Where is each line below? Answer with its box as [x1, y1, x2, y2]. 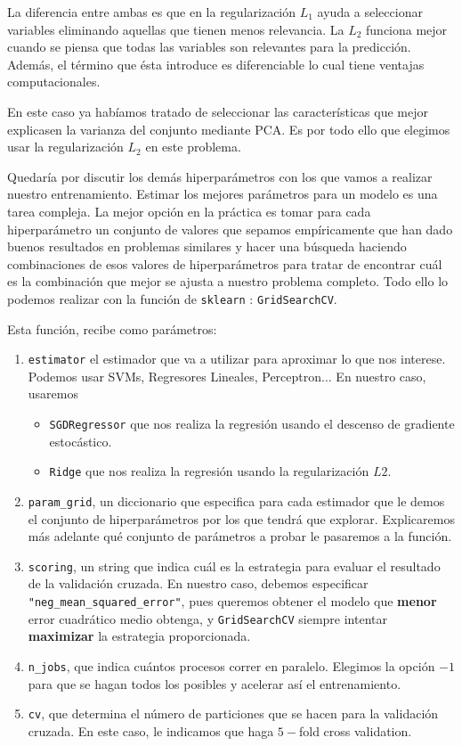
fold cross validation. [298, 721, 412, 740]
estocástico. [49, 431, 112, 450]
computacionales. [7, 72, 101, 91]
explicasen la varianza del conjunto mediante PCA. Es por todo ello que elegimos [7, 119, 450, 138]
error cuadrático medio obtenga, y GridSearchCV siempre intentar [28, 609, 387, 627]
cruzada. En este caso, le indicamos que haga [28, 721, 274, 740]
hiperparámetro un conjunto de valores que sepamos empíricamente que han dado [7, 219, 453, 238]
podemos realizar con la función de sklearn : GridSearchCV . [7, 289, 337, 307]
